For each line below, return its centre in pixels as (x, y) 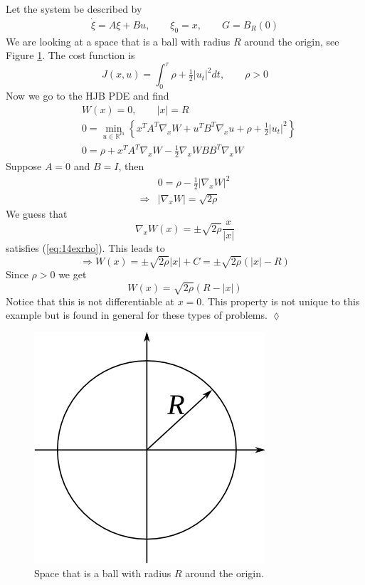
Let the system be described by (74, 9)
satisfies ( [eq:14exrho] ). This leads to (85, 248)
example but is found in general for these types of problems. (137, 315)
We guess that (37, 213)
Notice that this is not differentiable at (90, 301)
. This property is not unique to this (281, 301)
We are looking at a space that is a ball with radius (118, 41)
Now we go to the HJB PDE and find (88, 96)
